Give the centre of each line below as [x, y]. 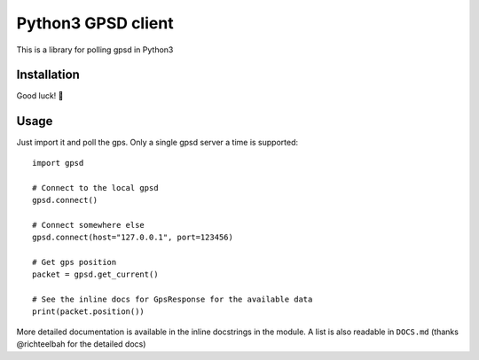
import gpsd [58, 163]
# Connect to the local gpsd [95, 188]
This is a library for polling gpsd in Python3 [95, 50]
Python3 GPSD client [95, 23]
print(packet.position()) [89, 312]
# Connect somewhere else [89, 225]
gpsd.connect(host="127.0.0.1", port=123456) [133, 238]
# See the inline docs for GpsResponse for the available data [173, 300]
